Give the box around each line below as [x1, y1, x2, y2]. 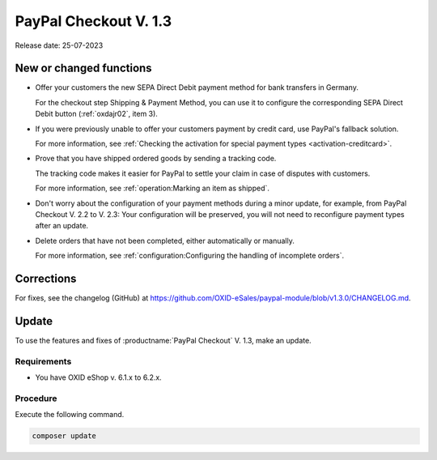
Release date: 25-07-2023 [15, 40, 104, 50]
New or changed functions [15, 62, 153, 75]
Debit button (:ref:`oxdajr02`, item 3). [35, 109, 158, 119]
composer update [32, 432, 97, 441]
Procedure [15, 393, 57, 404]
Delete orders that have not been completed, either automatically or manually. [35, 236, 295, 245]
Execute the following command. [15, 410, 125, 420]
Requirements [15, 356, 72, 367]
